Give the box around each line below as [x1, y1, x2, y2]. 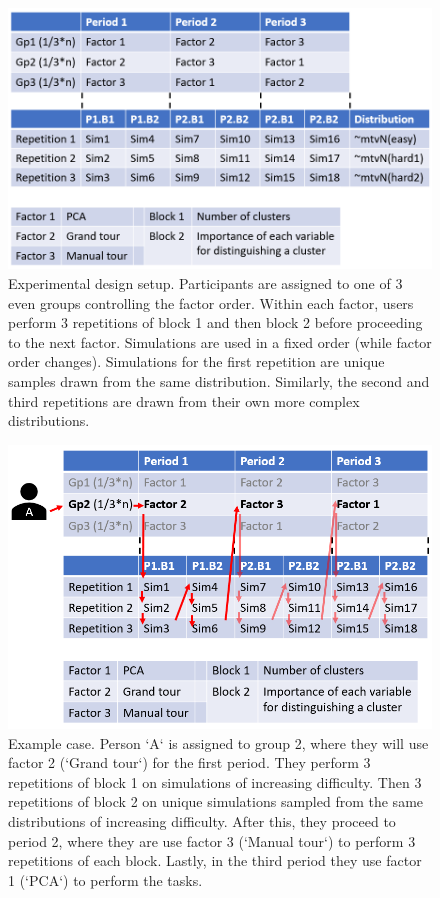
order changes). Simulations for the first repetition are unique [8, 351, 385, 372]
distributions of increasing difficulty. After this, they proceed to [8, 811, 396, 831]
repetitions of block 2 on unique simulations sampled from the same [8, 791, 424, 812]
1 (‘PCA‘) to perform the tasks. [8, 869, 203, 890]
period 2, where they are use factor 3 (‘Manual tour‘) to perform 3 [8, 830, 416, 851]
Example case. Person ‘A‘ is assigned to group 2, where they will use [8, 732, 429, 753]
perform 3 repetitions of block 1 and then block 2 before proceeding [8, 312, 423, 333]
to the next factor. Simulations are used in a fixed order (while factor [8, 331, 432, 352]
